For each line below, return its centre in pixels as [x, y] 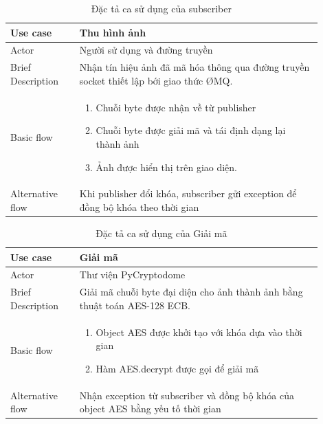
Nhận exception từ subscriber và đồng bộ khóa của [187, 395]
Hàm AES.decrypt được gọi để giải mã [177, 368]
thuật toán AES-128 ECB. [135, 305]
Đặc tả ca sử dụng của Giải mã [161, 233]
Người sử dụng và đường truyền [146, 50]
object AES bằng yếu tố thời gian [150, 409]
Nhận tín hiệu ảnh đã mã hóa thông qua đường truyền [194, 67]
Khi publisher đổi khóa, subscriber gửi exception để [188, 193]
